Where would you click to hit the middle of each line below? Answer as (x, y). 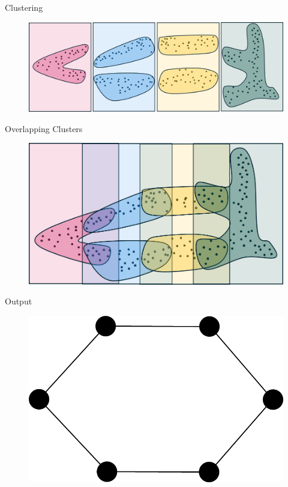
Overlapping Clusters (44, 128)
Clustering (24, 7)
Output (19, 301)
